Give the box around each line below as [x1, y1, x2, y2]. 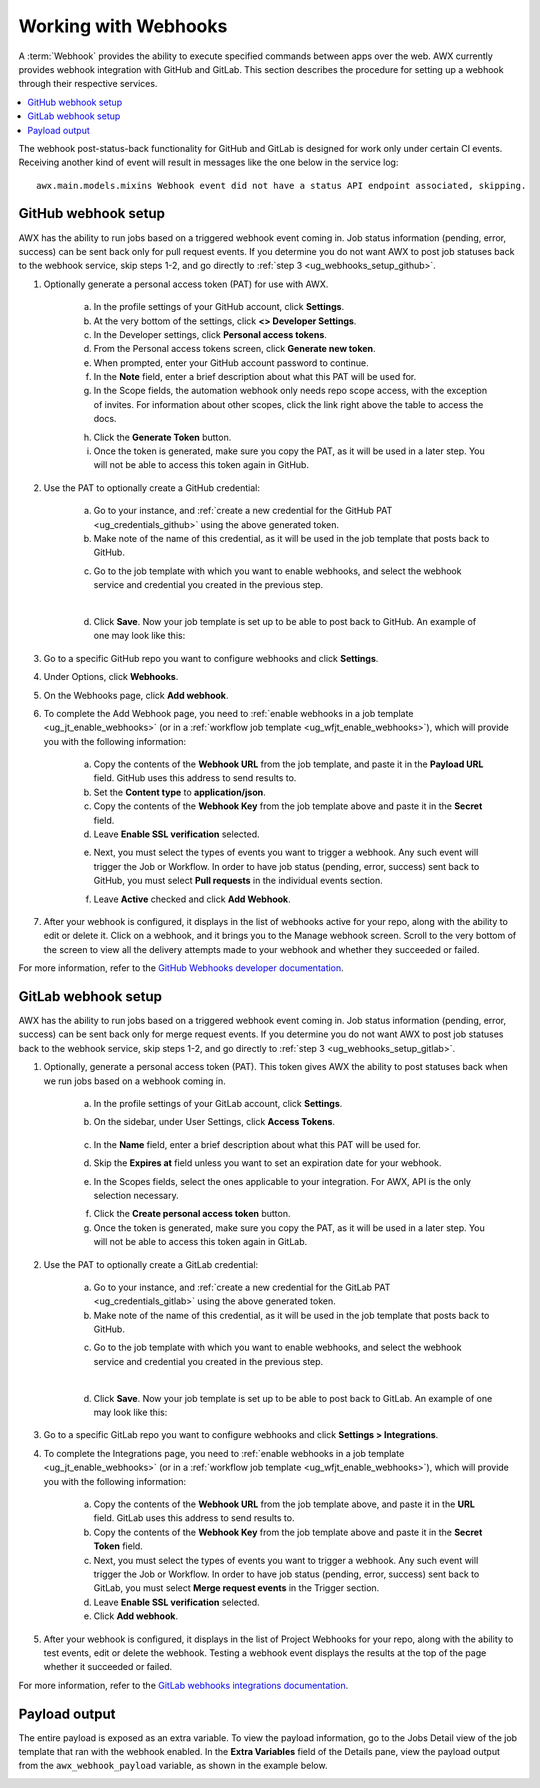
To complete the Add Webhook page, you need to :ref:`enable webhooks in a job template [43, 707, 414, 719]
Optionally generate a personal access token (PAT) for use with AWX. [43, 278, 329, 290]
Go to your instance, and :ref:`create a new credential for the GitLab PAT [93, 1281, 391, 1293]
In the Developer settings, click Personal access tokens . [93, 328, 327, 340]
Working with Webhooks [18, 15, 228, 37]
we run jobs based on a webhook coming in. [43, 1075, 226, 1087]
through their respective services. [18, 78, 158, 90]
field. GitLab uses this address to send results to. [93, 1512, 295, 1524]
